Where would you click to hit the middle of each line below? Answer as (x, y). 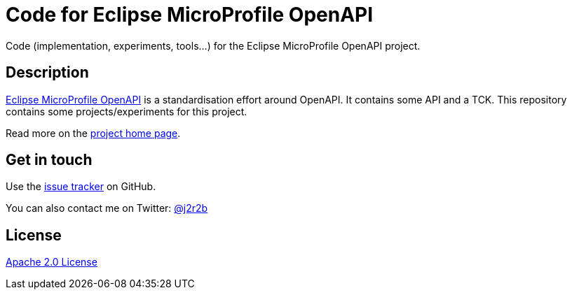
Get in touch (49, 160)
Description (47, 73)
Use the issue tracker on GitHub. (81, 187)
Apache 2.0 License (52, 262)
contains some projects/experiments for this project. (127, 111)
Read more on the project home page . (93, 133)
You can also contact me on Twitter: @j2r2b (107, 208)
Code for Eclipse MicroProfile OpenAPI (190, 15)
